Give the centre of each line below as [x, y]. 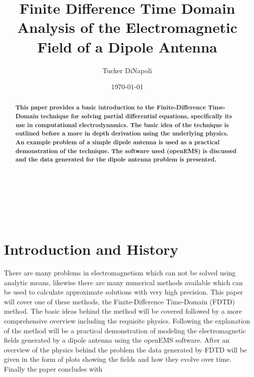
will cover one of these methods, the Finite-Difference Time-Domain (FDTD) [119, 301]
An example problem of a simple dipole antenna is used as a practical [117, 142]
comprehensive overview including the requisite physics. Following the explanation [127, 320]
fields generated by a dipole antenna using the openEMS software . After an [117, 340]
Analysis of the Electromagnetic [127, 27]
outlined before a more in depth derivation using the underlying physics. [122, 134]
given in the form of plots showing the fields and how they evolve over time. [118, 359]
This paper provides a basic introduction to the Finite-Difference [111, 108]
